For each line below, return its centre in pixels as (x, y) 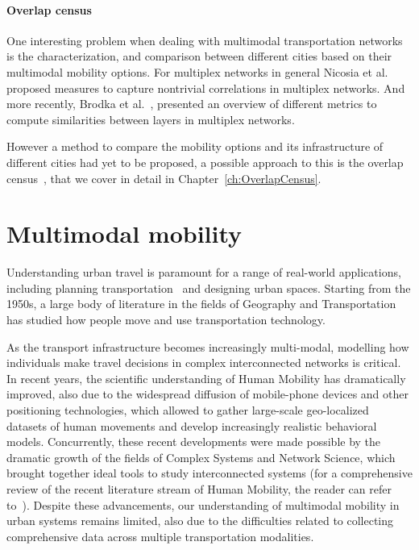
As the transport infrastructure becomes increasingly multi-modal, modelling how (208, 346)
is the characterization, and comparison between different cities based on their (199, 56)
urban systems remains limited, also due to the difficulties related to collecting (200, 521)
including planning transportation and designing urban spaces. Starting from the (209, 287)
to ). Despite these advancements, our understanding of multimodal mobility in (203, 504)
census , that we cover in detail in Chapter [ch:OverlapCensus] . (164, 178)
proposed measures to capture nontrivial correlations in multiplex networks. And (206, 87)
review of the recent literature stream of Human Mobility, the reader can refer (199, 488)
